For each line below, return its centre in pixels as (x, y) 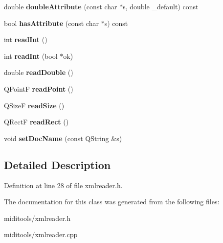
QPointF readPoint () (39, 88)
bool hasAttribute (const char (51, 23)
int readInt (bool (31, 56)
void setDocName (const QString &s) (63, 138)
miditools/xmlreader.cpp (41, 234)
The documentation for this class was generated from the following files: (112, 202)
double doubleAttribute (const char (61, 6)
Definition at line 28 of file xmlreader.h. (63, 185)
